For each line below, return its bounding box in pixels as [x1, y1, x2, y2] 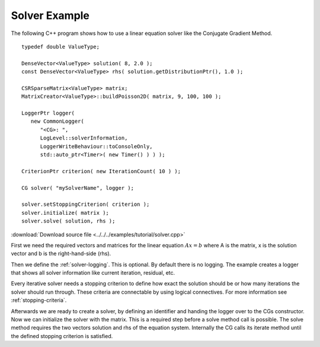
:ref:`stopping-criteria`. [11, 297, 67, 304]
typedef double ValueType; [21, 43, 100, 50]
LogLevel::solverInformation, [40, 135, 128, 142]
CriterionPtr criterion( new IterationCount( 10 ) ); [21, 168, 181, 174]
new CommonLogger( [30, 118, 84, 125]
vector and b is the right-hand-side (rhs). [11, 250, 111, 257]
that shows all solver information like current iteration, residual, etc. [11, 269, 175, 276]
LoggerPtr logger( [21, 110, 75, 117]
